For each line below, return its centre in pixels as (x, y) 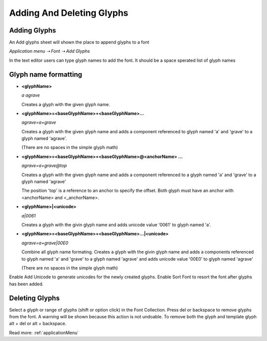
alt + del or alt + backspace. (38, 324)
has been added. (26, 284)
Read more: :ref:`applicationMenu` (44, 333)
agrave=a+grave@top (44, 166)
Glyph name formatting (46, 74)
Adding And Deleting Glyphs (69, 13)
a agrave (31, 95)
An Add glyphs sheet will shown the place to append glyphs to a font (79, 42)
